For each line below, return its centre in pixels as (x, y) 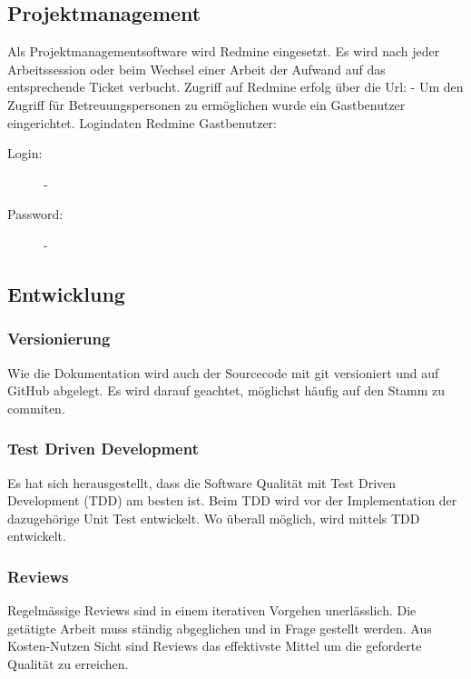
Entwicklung (66, 293)
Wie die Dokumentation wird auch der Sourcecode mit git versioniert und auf (223, 372)
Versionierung (59, 339)
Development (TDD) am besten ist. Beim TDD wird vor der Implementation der (232, 500)
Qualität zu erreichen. (68, 663)
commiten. (36, 408)
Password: (35, 214)
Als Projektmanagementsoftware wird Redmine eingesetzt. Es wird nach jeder (224, 51)
